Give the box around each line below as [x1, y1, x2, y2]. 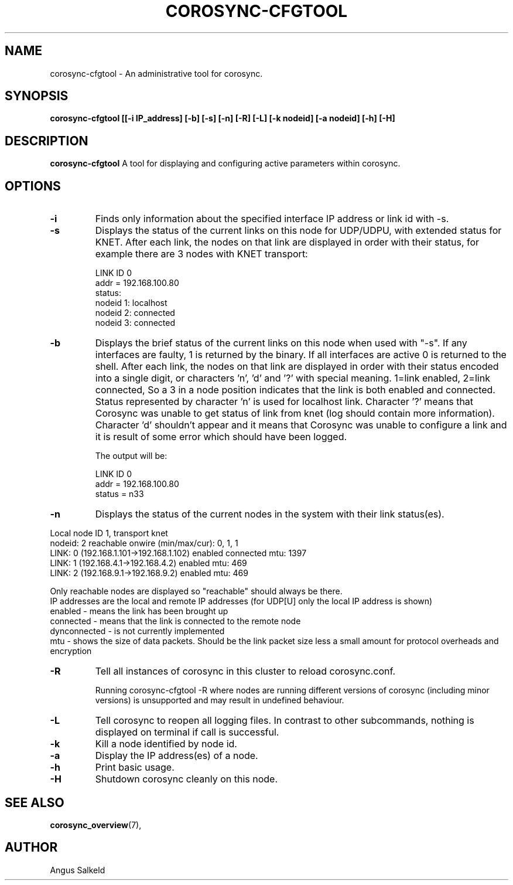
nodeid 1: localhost [95, 298, 167, 308]
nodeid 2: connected [95, 308, 175, 318]
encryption [50, 646, 92, 656]
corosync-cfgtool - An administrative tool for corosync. [50, 68, 263, 79]
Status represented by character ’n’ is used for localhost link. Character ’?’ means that [95, 396, 474, 408]
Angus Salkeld [50, 864, 105, 875]
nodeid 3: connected [95, 318, 175, 328]
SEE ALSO [5, 795, 64, 810]
